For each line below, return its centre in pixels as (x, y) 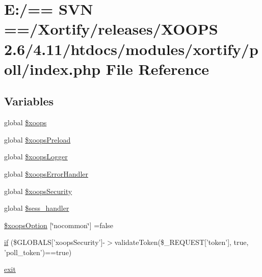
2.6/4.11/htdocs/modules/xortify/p (131, 49)
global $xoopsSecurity (38, 191)
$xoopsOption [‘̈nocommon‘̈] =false (59, 225)
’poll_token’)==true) (38, 252)
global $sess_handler (37, 208)
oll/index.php (53, 68)
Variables (29, 101)
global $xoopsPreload (37, 139)
